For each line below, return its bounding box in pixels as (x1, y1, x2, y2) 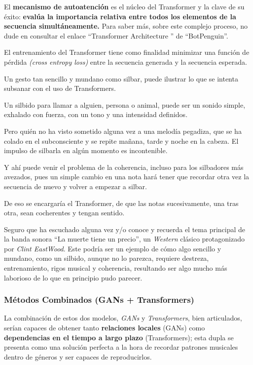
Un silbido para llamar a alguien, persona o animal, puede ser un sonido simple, (4, 99, 246, 110)
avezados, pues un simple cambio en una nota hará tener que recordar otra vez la (4, 171, 250, 182)
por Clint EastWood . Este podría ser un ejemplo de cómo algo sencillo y (4, 243, 221, 253)
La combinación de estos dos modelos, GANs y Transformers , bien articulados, (4, 313, 242, 323)
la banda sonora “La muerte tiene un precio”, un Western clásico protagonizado (4, 234, 245, 244)
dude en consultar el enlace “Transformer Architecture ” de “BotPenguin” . (4, 30, 228, 41)
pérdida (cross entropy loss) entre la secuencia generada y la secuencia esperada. (4, 56, 247, 67)
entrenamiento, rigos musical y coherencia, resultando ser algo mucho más (4, 263, 227, 273)
